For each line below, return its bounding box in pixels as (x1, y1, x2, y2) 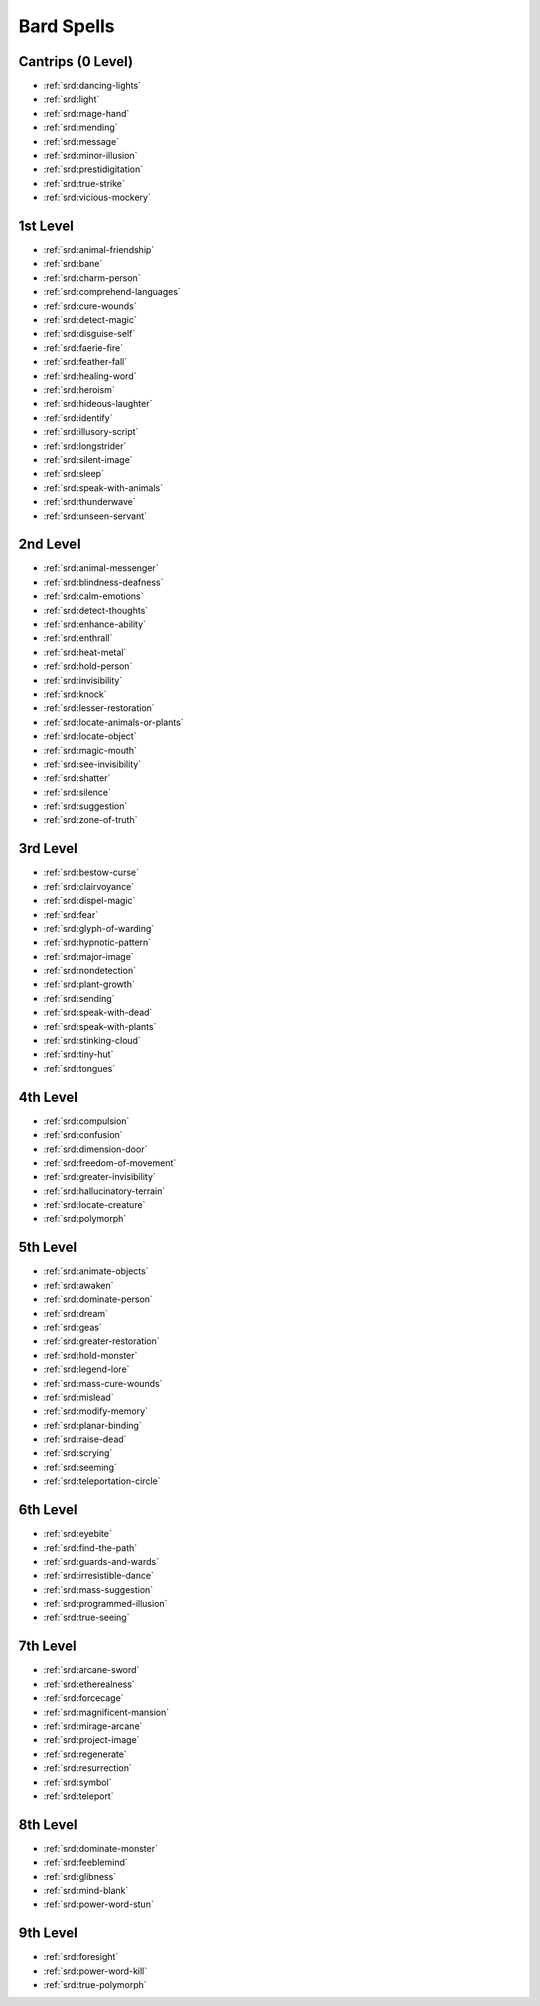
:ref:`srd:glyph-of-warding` (43, 922, 155, 934)
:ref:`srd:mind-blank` (43, 1884, 129, 1896)
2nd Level (18, 536, 81, 553)
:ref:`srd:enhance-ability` (43, 618, 147, 630)
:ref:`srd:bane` (43, 258, 103, 270)
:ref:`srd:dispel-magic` (43, 895, 136, 907)
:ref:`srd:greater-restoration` (43, 1335, 160, 1347)
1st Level (18, 218, 74, 234)
